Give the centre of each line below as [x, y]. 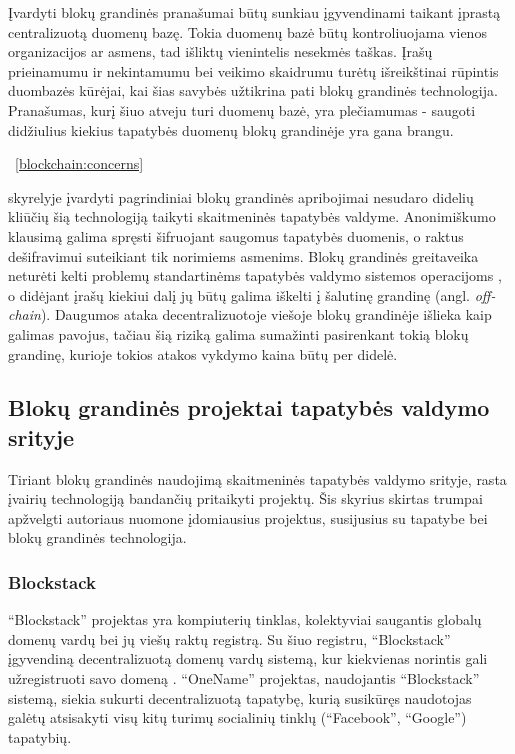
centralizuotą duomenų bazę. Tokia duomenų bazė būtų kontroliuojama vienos [247, 31]
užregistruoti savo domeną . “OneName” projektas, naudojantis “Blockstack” [244, 678]
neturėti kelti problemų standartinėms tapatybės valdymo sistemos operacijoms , [255, 275]
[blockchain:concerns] [79, 163]
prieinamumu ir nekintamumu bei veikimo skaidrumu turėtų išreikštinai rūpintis [253, 70]
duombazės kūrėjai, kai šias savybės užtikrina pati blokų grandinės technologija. [253, 90]
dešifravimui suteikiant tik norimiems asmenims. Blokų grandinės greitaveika [243, 255]
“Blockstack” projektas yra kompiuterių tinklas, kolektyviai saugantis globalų [245, 619]
